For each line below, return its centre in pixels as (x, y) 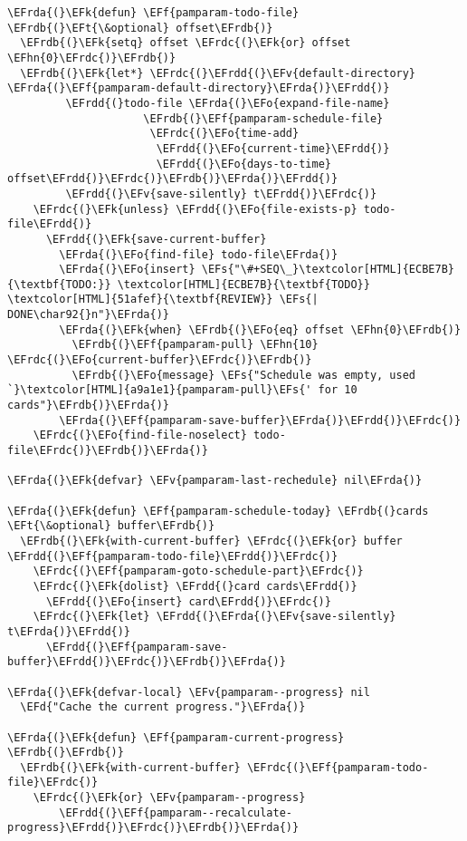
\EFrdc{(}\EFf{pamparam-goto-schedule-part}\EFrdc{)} (198, 571)
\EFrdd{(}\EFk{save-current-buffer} (156, 239)
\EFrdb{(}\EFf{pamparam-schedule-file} (263, 118)
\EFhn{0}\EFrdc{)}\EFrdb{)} (92, 58)
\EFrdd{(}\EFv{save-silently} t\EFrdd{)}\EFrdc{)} (221, 193)
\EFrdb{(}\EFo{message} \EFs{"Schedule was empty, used (244, 375)
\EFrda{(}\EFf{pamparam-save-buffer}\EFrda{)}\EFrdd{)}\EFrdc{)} (260, 420)
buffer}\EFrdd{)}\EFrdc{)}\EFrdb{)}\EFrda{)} (147, 662)
